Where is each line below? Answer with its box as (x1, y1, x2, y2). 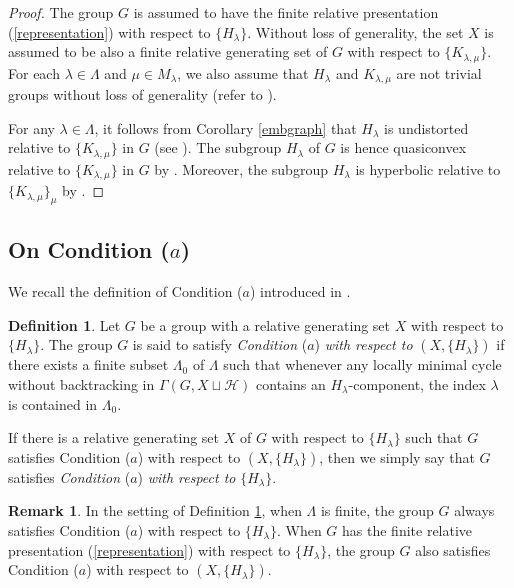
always (454, 500, 495, 521)
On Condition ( (8, 234, 170, 265)
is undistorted (384, 117, 469, 138)
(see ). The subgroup (154, 137, 282, 158)
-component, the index (348, 373, 486, 394)
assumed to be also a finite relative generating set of (8, 41, 328, 62)
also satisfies (415, 539, 491, 560)
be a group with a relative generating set (140, 314, 391, 335)
